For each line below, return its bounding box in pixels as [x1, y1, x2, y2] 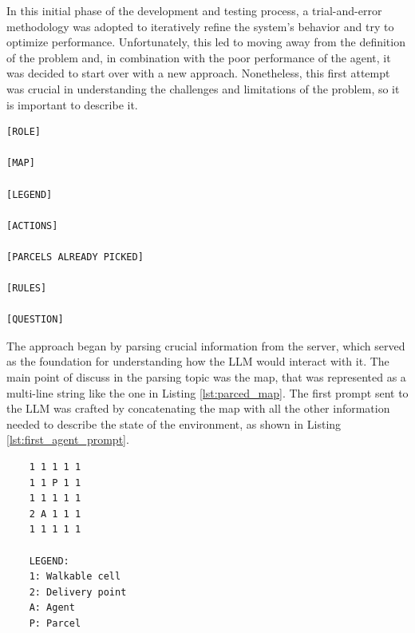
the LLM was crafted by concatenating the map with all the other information [6, 400, 390, 417]
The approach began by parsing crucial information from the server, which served [6, 337, 405, 354]
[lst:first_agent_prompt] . [6, 431, 129, 448]
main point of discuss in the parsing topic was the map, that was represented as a [6, 369, 406, 386]
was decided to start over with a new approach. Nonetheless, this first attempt [6, 65, 390, 81]
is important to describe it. [6, 96, 138, 113]
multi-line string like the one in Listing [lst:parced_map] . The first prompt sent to [6, 384, 409, 401]
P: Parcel [29, 617, 81, 629]
